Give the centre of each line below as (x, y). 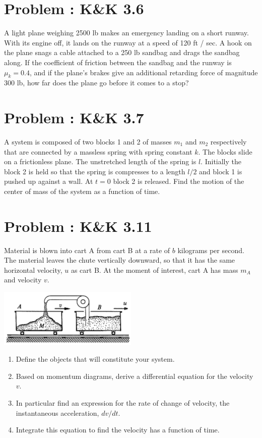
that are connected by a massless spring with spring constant (98, 151)
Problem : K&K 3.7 (74, 117)
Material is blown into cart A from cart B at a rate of (87, 250)
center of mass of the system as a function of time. (82, 191)
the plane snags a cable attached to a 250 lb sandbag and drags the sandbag (122, 52)
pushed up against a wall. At (49, 181)
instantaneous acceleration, (57, 412)
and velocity (23, 280)
